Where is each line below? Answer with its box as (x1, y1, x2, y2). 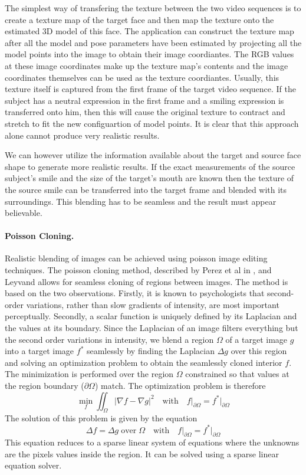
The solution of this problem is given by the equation (5, 412, 198, 424)
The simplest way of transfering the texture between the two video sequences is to (5, 2, 301, 14)
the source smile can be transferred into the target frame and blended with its (5, 183, 287, 195)
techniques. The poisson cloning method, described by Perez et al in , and (5, 264, 272, 276)
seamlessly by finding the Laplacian (86, 345, 215, 357)
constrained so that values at (185, 368, 289, 380)
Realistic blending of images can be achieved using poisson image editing (5, 252, 268, 264)
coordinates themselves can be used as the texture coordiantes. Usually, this (5, 71, 279, 83)
